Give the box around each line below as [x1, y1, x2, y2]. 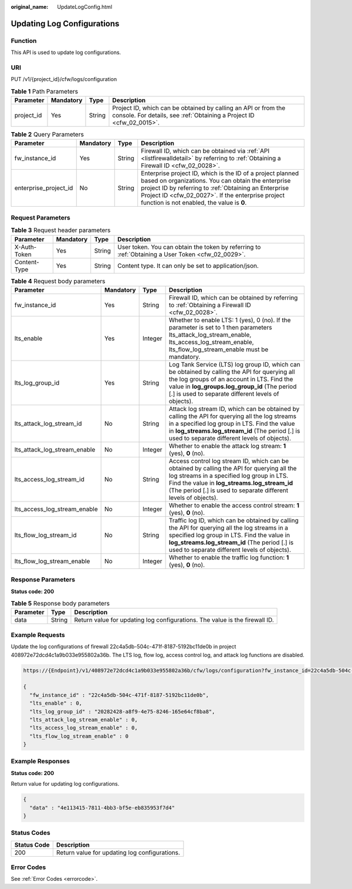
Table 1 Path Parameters [11, 87, 79, 95]
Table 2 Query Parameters [11, 130, 84, 139]
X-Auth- [14, 243, 37, 251]
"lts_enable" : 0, [29, 700, 82, 707]
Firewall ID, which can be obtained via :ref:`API [141, 147, 270, 155]
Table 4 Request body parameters [11, 277, 106, 285]
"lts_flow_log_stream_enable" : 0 [29, 733, 129, 739]
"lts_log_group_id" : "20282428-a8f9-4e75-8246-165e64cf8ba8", [29, 708, 215, 715]
